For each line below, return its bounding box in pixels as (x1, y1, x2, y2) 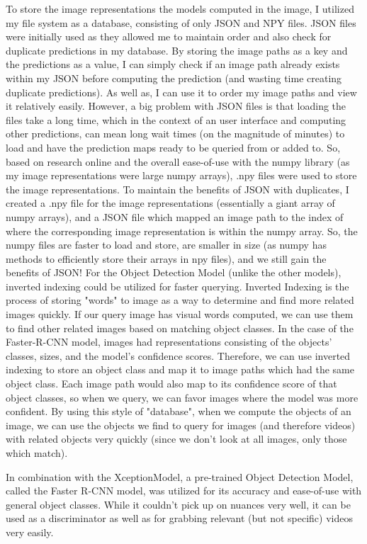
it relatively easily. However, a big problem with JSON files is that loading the (6, 98, 346, 113)
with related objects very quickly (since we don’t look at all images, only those (6, 431, 347, 446)
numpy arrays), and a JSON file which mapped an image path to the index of (6, 209, 344, 224)
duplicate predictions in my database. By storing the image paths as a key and (6, 42, 348, 57)
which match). (6, 446, 68, 460)
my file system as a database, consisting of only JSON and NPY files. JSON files (6, 15, 356, 30)
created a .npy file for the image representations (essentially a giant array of (6, 195, 335, 210)
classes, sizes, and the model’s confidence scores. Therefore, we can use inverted (6, 348, 351, 363)
